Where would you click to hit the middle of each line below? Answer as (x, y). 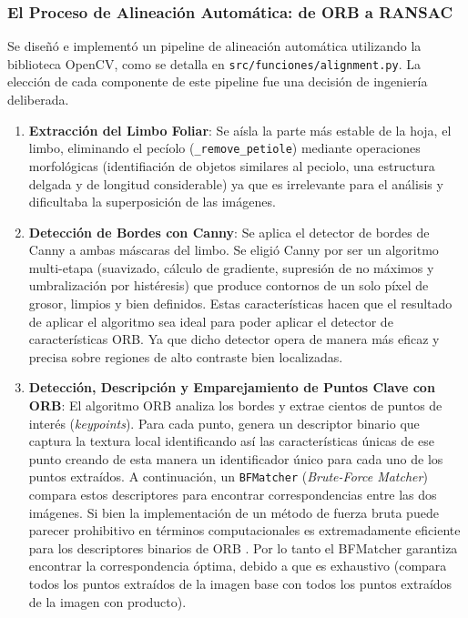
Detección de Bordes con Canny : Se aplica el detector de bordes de (229, 232)
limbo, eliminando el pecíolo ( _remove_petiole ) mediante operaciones (224, 148)
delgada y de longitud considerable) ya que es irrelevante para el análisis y (236, 183)
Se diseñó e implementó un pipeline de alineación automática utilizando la (214, 46)
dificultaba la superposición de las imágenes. (152, 202)
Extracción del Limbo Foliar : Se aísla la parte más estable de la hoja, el (240, 130)
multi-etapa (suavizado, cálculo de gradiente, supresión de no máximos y (231, 267)
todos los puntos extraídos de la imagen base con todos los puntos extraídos (240, 584)
